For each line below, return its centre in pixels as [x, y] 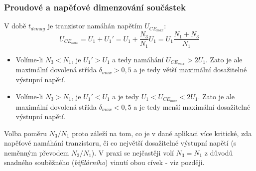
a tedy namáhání [138, 59]
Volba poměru [26, 133]
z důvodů [219, 152]
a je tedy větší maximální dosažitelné [190, 70]
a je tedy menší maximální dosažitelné [192, 106]
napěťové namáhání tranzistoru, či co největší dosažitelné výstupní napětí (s [120, 143]
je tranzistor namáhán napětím [95, 26]
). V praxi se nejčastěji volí [132, 152]
